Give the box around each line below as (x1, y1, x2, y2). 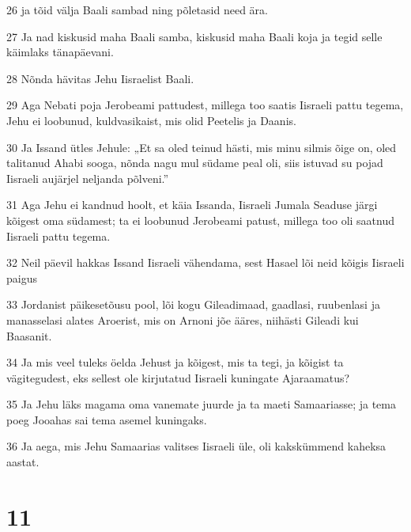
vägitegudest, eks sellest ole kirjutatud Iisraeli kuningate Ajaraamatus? (6, 369, 350, 386)
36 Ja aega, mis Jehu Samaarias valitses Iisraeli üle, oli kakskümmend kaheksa (6, 438, 386, 454)
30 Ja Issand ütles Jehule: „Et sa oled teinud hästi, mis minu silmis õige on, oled (6, 139, 397, 155)
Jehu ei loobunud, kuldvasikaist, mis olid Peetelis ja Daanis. (6, 112, 296, 128)
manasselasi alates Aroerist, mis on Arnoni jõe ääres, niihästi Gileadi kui (6, 311, 359, 328)
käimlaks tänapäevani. (6, 44, 114, 60)
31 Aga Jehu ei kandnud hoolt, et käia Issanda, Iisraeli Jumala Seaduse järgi (6, 196, 378, 213)
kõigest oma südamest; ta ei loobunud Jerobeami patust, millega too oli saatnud (6, 211, 395, 228)
